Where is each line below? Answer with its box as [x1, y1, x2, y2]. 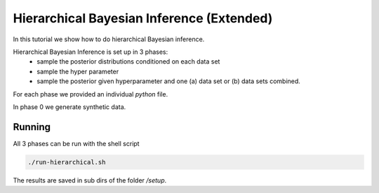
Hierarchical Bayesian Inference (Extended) [13, 10, 273, 26]
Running [13, 121, 51, 133]
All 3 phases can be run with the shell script [13, 139, 140, 148]
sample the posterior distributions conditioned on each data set [36, 57, 220, 66]
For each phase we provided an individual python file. [13, 90, 168, 98]
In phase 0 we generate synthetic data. [13, 102, 126, 111]
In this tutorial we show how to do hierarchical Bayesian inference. [13, 35, 205, 43]
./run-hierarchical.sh [27, 158, 106, 166]
